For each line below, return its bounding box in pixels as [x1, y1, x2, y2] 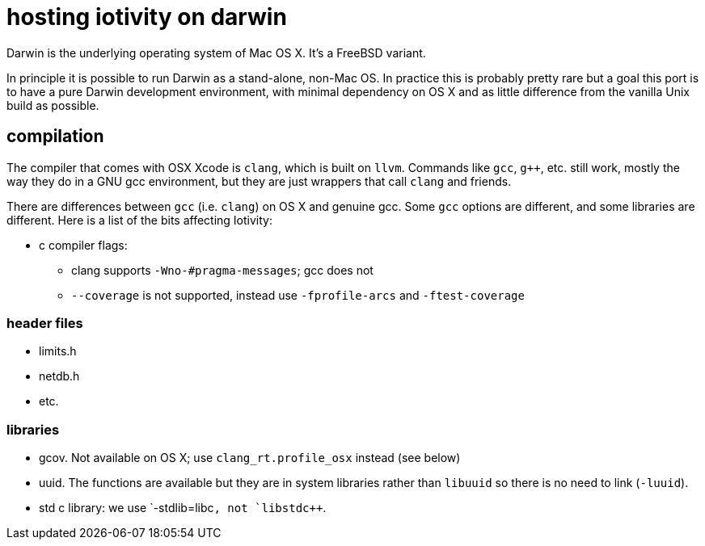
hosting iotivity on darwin [6, 3, 287, 31]
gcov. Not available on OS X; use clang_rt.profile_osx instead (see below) [39, 451, 461, 465]
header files [6, 314, 83, 331]
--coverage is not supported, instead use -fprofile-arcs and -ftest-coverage [71, 288, 525, 302]
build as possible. [6, 98, 99, 112]
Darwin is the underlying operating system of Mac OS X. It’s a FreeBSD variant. [6, 45, 426, 60]
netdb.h [39, 369, 80, 384]
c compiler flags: [39, 237, 128, 252]
